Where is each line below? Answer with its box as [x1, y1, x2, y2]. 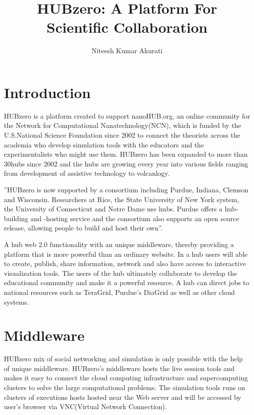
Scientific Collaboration [46, 17, 208, 37]
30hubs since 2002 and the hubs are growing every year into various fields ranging [4, 158, 248, 168]
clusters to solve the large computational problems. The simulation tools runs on [4, 382, 245, 393]
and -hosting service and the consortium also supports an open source [30, 213, 239, 223]
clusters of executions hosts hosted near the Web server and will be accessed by [4, 392, 241, 402]
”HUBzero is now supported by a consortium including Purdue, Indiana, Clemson [4, 185, 249, 194]
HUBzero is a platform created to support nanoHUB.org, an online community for [4, 110, 251, 121]
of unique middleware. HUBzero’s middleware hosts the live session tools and [4, 363, 235, 373]
